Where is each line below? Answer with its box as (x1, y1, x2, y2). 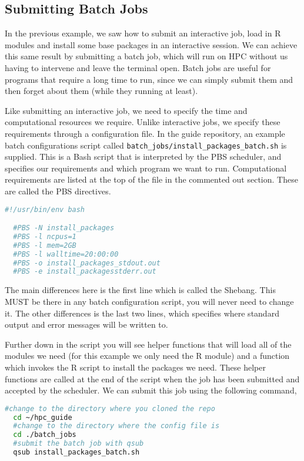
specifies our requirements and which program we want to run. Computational (5, 161, 287, 174)
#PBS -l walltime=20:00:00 (13, 250, 119, 258)
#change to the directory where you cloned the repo (5, 404, 215, 413)
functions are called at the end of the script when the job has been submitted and (5, 372, 300, 385)
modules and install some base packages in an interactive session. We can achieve (5, 38, 298, 51)
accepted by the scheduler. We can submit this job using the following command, (5, 384, 297, 396)
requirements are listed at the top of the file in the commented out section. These (5, 173, 298, 186)
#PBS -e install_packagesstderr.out (13, 267, 156, 276)
